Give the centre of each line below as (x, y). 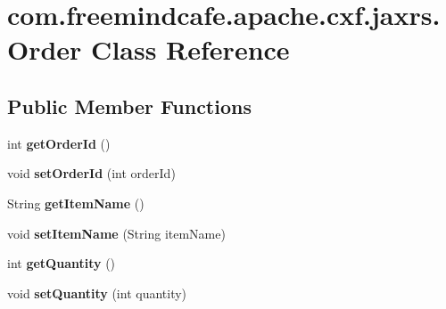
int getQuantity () (62, 263)
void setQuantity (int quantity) (97, 293)
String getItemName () (76, 203)
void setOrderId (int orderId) (91, 173)
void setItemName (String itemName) (116, 233)
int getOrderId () (59, 143)
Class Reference (190, 49)
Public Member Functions (129, 106)
